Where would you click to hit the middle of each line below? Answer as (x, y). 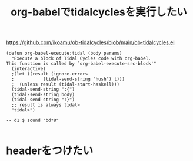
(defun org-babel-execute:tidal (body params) (64, 54)
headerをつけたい (50, 151)
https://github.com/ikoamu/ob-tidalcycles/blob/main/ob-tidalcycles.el (90, 42)
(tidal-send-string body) (43, 95)
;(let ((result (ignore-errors (50, 74)
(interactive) (29, 69)
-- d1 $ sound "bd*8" (33, 121)
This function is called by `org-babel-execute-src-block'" (81, 64)
